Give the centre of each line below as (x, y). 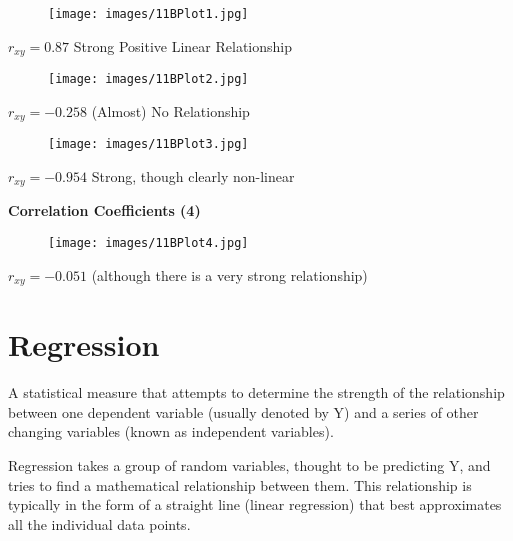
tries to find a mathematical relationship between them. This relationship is (240, 484)
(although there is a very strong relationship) (229, 274)
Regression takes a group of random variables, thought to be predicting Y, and (249, 464)
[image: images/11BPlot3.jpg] (148, 144)
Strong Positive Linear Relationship (182, 45)
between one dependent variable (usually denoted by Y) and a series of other (243, 411)
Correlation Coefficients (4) (104, 210)
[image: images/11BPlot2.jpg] (148, 79)
